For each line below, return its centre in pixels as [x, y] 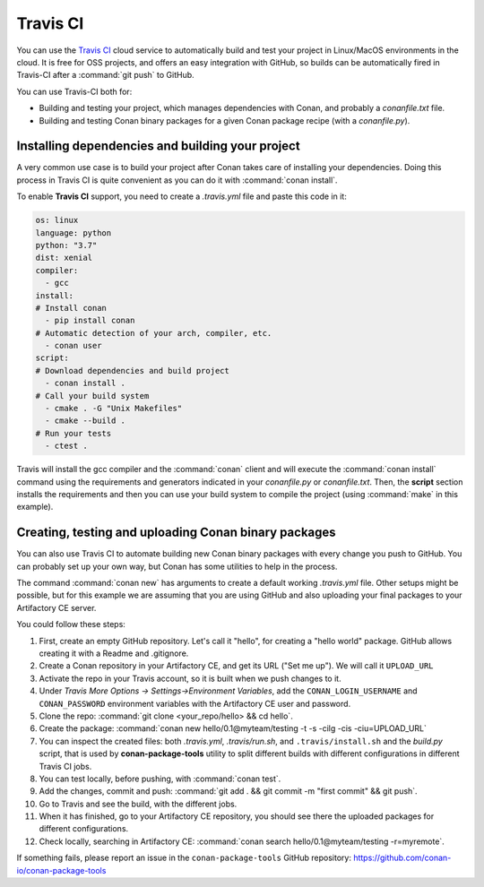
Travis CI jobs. [65, 766]
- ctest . [67, 446]
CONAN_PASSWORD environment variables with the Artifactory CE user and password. [195, 703]
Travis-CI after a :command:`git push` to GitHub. [105, 75]
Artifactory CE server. [56, 607]
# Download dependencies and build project [133, 370]
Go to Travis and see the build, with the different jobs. [138, 804]
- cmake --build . [85, 421]
